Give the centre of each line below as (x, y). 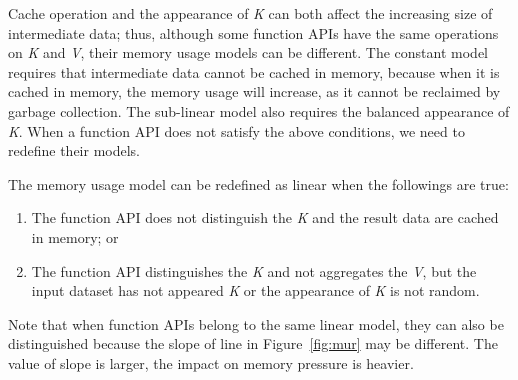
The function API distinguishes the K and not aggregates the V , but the (254, 270)
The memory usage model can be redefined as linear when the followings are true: (258, 183)
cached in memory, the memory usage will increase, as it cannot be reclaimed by (254, 91)
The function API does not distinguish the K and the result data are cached (265, 217)
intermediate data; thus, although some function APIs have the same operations (253, 32)
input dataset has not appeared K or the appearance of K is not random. (255, 290)
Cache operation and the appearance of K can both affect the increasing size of (250, 13)
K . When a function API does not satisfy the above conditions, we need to (236, 130)
